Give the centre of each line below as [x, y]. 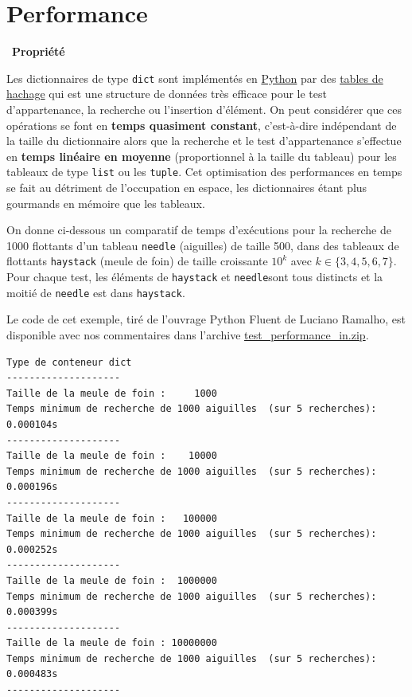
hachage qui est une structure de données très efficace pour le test [167, 94]
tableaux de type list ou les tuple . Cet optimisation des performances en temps [204, 172]
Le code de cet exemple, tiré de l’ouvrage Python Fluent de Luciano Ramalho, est [206, 319]
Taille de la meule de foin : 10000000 [112, 643]
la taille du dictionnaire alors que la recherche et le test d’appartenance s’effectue [204, 141]
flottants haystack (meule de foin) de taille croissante [137, 261]
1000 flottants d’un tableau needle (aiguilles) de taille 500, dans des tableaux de [203, 245]
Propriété [39, 51]
